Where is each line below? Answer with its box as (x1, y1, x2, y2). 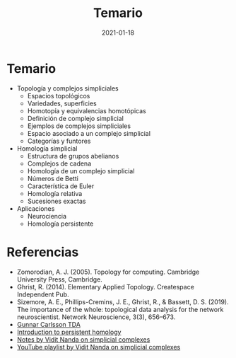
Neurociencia (27, 212, 67, 220)
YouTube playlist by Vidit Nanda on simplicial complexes (16, 342, 181, 351)
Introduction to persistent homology (16, 328, 122, 336)
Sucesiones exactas (27, 197, 86, 205)
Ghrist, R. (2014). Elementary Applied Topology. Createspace (16, 282, 195, 291)
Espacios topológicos (27, 91, 90, 100)
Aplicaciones (16, 204, 55, 213)
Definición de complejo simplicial (27, 114, 124, 122)
